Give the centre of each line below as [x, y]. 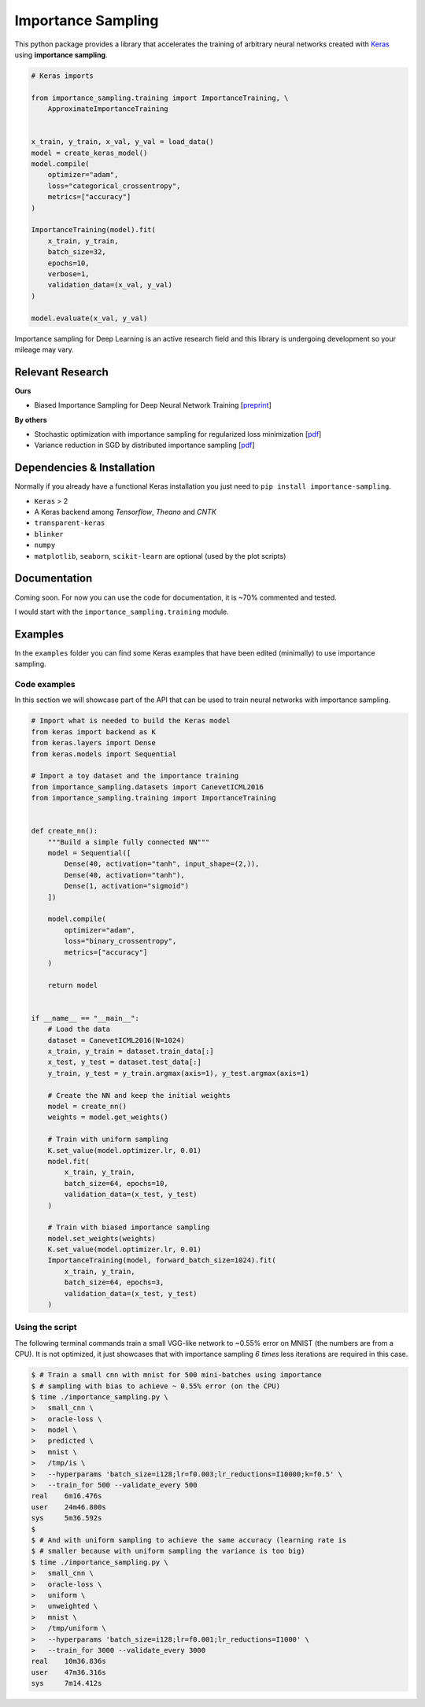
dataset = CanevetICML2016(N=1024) [116, 1040]
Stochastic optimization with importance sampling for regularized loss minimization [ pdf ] [178, 434]
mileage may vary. [44, 349]
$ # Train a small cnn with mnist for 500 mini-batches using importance [176, 1375]
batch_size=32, [77, 252]
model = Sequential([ [89, 853]
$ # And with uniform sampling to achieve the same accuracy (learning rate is [189, 1540]
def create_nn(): [65, 831]
